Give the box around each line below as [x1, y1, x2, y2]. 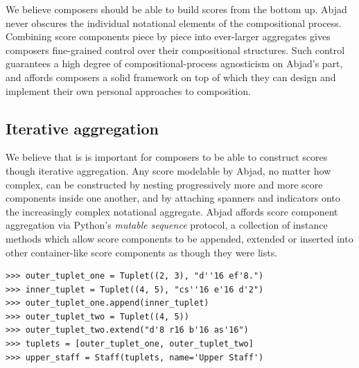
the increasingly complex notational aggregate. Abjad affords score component [6, 204, 338, 218]
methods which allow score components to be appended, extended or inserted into [6, 231, 353, 245]
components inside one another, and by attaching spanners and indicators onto [6, 191, 340, 205]
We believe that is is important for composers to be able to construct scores [6, 150, 328, 164]
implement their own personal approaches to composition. [6, 83, 251, 98]
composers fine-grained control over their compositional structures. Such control [6, 42, 345, 57]
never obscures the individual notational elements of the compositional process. [6, 15, 342, 30]
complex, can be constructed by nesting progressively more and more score [6, 177, 323, 191]
